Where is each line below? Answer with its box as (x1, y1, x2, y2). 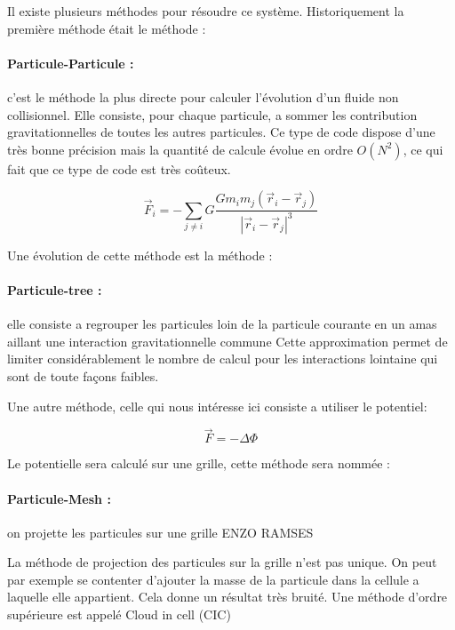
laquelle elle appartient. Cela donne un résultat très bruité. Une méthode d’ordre (7, 587, 448, 606)
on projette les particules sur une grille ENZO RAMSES (7, 522, 314, 541)
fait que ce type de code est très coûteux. (7, 159, 231, 178)
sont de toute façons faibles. (7, 366, 159, 385)
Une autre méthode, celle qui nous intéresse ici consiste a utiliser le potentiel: (7, 396, 427, 415)
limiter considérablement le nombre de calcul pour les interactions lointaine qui (7, 349, 438, 368)
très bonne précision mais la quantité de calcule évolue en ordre (7, 140, 353, 158)
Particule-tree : (7, 280, 102, 299)
